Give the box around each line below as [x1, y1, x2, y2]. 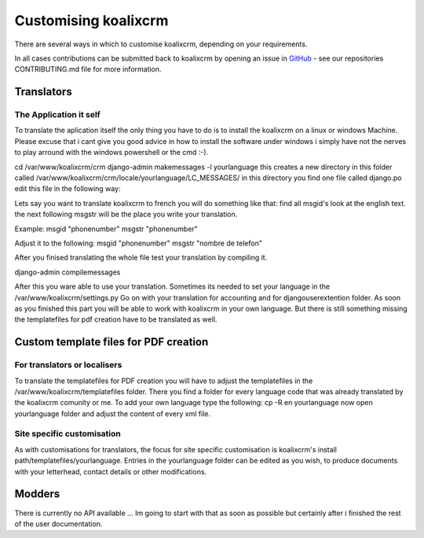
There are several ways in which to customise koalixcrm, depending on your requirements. [14, 39, 308, 49]
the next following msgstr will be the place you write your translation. [14, 209, 238, 219]
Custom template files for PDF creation [14, 335, 209, 349]
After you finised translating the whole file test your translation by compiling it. [14, 252, 268, 263]
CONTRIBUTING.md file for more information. [14, 64, 162, 74]
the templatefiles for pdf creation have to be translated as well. [14, 315, 217, 324]
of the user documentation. [14, 519, 103, 529]
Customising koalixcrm [14, 12, 169, 29]
